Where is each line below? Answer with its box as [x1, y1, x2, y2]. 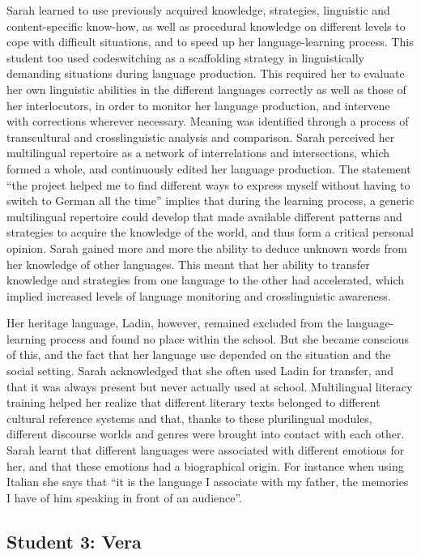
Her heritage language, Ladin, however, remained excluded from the [6, 314, 343, 331]
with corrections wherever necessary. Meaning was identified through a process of [6, 113, 409, 130]
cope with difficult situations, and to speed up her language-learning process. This [6, 33, 414, 50]
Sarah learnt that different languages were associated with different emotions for [6, 442, 405, 459]
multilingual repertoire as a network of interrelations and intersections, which [6, 144, 390, 161]
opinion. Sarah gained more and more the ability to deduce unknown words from [6, 239, 407, 256]
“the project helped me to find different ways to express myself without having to [6, 176, 410, 193]
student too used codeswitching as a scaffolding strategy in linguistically [6, 49, 364, 66]
